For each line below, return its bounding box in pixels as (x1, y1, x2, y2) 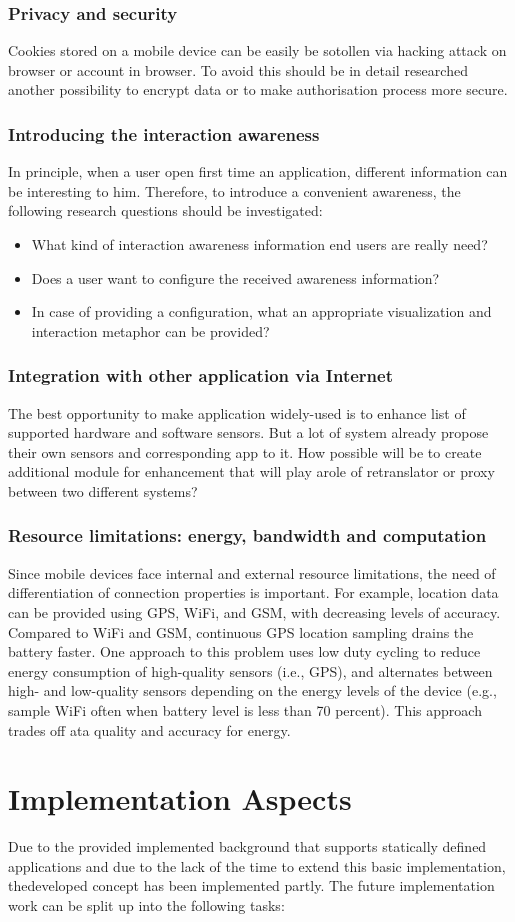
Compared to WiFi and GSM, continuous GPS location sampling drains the (8, 621, 474, 642)
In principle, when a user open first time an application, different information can (8, 161, 508, 182)
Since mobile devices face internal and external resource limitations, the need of (8, 562, 496, 583)
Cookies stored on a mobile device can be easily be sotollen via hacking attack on (8, 40, 507, 61)
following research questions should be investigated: (8, 200, 323, 221)
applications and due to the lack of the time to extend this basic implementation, (8, 855, 506, 876)
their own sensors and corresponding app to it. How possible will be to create (8, 441, 482, 462)
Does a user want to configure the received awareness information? (31, 267, 440, 288)
